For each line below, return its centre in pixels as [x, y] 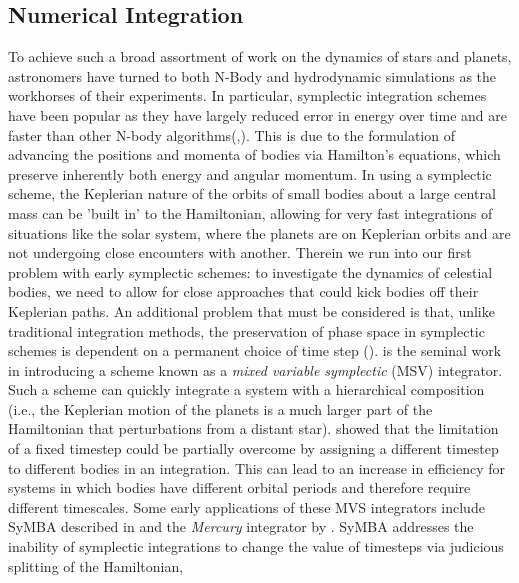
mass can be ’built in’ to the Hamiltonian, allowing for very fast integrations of [250, 212]
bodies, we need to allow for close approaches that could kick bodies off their [243, 291]
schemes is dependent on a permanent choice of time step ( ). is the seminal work [255, 350]
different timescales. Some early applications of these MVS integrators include [246, 506]
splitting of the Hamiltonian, [96, 565]
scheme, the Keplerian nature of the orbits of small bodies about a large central [252, 193]
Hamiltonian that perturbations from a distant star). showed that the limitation [253, 428]
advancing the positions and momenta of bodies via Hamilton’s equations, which [254, 154]
